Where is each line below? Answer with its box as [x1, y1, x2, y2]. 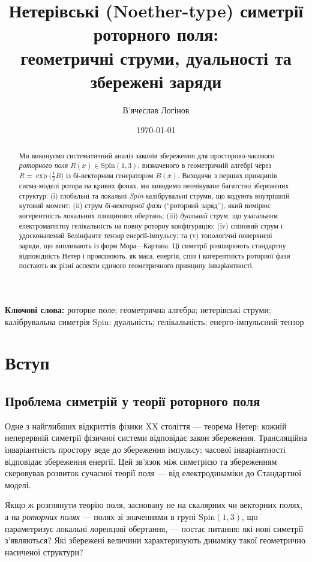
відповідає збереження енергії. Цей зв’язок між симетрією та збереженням [5, 455, 277, 467]
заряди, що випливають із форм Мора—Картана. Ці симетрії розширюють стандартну [19, 241, 286, 251]
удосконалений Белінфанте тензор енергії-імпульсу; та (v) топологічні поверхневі [19, 230, 272, 241]
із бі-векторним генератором [66, 170, 154, 180]
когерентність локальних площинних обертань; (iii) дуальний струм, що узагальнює [19, 211, 278, 221]
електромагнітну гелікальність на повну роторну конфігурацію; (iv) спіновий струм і [19, 220, 283, 230]
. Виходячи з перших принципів [178, 170, 277, 180]
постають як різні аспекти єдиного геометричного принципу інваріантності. [19, 260, 254, 271]
